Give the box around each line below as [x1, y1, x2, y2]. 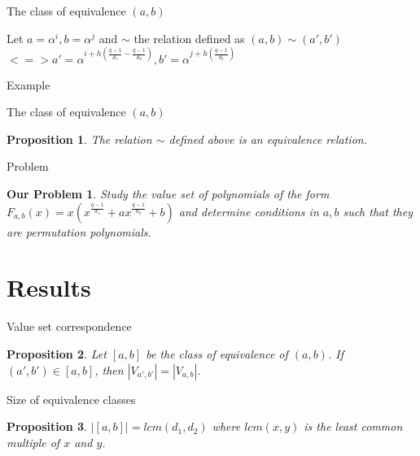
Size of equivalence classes [7, 390, 136, 407]
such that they [343, 202, 413, 219]
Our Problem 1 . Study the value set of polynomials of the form [7, 185, 330, 202]
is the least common [304, 418, 403, 435]
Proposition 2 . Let [7, 345, 107, 362]
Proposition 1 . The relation [7, 130, 152, 147]
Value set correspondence [7, 318, 132, 335]
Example [7, 76, 50, 93]
